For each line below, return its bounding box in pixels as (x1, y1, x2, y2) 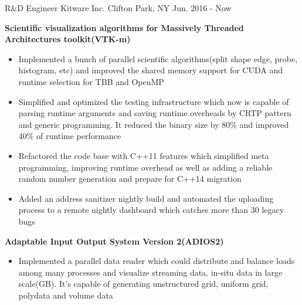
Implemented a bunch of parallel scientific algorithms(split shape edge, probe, (18, 52, 298, 65)
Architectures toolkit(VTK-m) (5, 33, 131, 45)
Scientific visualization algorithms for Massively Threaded (5, 21, 244, 33)
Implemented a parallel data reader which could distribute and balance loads (18, 255, 295, 267)
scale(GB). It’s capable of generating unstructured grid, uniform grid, (18, 277, 269, 290)
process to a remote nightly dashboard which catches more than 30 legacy (18, 204, 284, 216)
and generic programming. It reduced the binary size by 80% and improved (18, 118, 289, 130)
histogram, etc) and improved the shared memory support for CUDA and (18, 64, 283, 76)
